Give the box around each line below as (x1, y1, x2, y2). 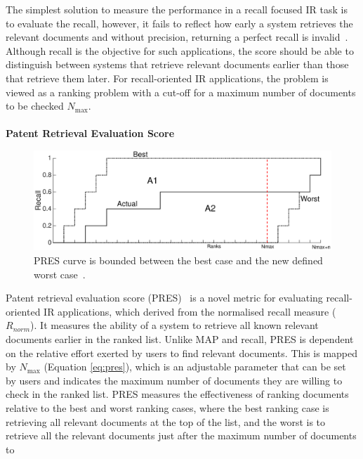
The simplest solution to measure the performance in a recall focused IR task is (6, 2, 348, 16)
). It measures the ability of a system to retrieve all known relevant (30, 318, 319, 332)
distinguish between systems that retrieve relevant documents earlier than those (6, 57, 349, 72)
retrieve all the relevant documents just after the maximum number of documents (6, 428, 357, 443)
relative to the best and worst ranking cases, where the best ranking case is (6, 400, 329, 415)
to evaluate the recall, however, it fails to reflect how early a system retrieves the (6, 15, 353, 30)
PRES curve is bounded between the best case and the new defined (34, 252, 323, 267)
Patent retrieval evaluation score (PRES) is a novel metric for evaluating (6, 290, 323, 305)
